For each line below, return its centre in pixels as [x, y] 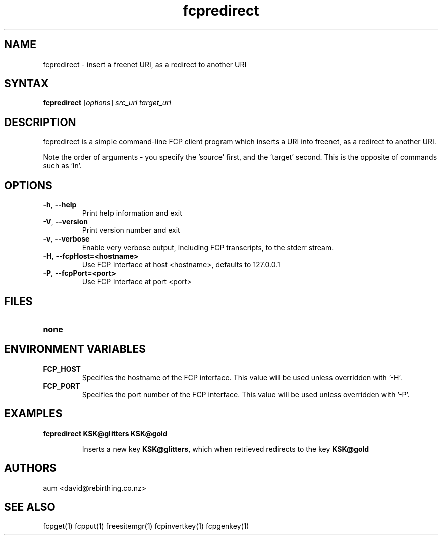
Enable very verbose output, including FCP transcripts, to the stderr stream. [208, 248]
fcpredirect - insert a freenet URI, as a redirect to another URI [145, 64]
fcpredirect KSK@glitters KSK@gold [105, 433]
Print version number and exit [131, 230]
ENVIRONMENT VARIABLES [75, 349]
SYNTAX [26, 84]
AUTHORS [31, 468]
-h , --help [60, 205]
